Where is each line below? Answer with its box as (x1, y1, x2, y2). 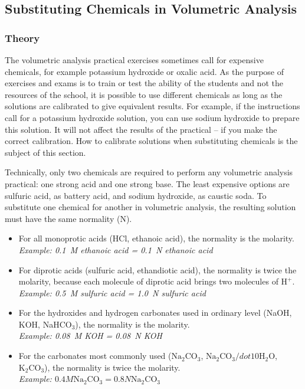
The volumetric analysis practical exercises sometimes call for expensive (5, 54, 264, 66)
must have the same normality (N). (5, 212, 132, 224)
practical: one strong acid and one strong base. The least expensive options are (5, 177, 290, 189)
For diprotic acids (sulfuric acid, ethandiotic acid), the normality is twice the (18, 263, 297, 276)
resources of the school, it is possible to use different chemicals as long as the (5, 88, 283, 100)
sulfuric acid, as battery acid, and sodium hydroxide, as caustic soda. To (5, 189, 267, 201)
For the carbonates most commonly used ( (18, 349, 172, 362)
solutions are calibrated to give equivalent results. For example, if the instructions (5, 100, 300, 112)
